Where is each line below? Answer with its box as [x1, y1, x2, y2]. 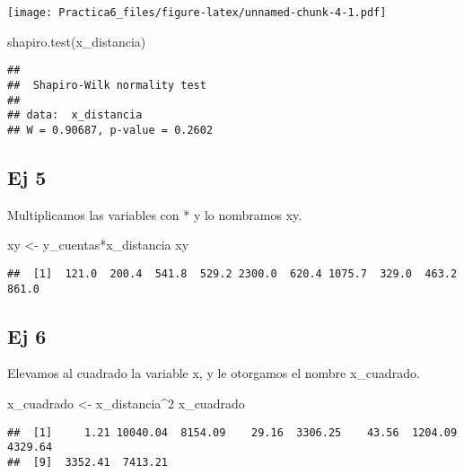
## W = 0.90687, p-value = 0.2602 [7, 123, 214, 136]
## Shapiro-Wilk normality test [7, 78, 206, 92]
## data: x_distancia [7, 109, 143, 122]
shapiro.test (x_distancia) [7, 31, 146, 50]
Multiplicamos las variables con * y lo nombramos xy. [7, 205, 302, 224]
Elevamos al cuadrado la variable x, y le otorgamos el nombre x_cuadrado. [7, 364, 420, 382]
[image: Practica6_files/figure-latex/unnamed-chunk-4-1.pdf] [7, 6, 387, 19]
